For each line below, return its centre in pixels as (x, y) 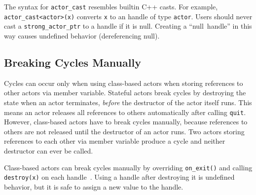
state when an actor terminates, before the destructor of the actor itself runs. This (128, 102)
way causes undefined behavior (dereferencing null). (82, 35)
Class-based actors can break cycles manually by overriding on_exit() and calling (128, 167)
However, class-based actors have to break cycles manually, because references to (126, 122)
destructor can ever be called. (49, 150)
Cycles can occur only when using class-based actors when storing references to (124, 83)
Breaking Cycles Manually (73, 62)
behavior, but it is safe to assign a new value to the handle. (94, 186)
